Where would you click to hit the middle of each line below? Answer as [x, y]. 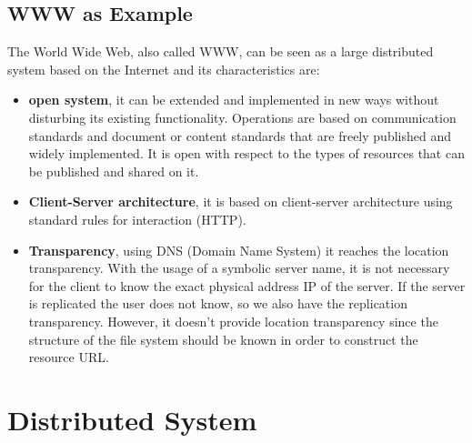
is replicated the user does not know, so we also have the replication [218, 303]
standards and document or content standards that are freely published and [240, 135]
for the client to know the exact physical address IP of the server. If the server [247, 285]
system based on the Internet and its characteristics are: [164, 69]
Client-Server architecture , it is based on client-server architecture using [241, 201]
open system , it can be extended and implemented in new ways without [234, 100]
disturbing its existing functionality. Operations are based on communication [242, 117]
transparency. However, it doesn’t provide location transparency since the [233, 321]
